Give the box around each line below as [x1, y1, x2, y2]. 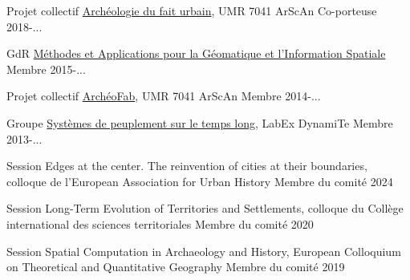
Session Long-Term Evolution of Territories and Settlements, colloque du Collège [6, 200, 404, 217]
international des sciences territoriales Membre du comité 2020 [6, 215, 314, 232]
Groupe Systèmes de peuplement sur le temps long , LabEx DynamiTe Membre [6, 114, 393, 131]
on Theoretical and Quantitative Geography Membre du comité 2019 [6, 258, 345, 275]
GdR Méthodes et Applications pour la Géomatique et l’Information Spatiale [6, 45, 386, 62]
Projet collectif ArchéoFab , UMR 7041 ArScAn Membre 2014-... [6, 87, 321, 104]
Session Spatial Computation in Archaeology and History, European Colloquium [6, 242, 401, 259]
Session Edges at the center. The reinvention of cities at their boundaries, [6, 157, 367, 174]
